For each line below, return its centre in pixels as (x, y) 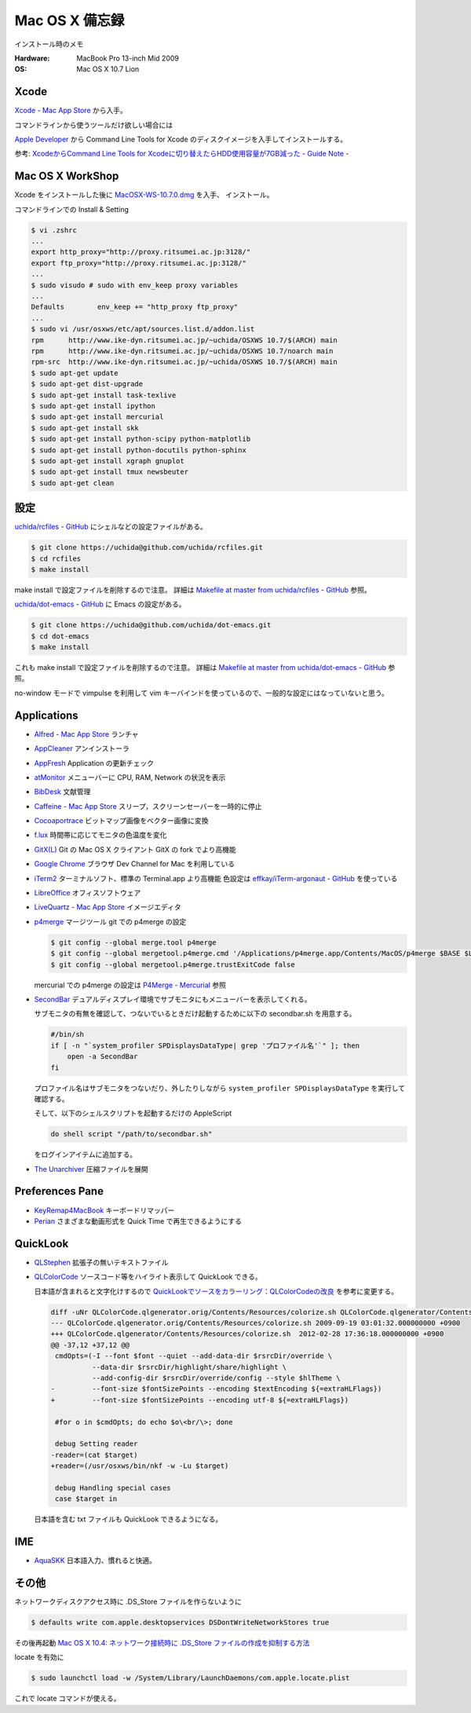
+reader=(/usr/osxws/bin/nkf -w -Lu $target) (140, 1466)
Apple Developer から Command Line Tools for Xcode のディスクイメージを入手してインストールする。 (181, 139)
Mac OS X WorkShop (67, 176)
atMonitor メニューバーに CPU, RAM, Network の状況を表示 (130, 777)
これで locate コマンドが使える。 (68, 1698)
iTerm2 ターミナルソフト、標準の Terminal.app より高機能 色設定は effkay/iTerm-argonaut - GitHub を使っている (216, 878)
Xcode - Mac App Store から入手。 (71, 111)
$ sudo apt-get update (75, 373)
